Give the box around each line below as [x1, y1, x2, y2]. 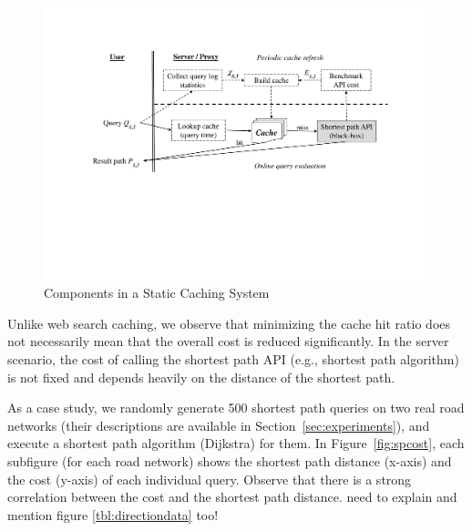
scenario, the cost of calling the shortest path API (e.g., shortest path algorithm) [7, 350, 459, 369]
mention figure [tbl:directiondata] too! [7, 505, 219, 524]
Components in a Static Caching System [44, 283, 270, 302]
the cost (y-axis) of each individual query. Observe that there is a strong [7, 469, 412, 488]
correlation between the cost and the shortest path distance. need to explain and [7, 487, 457, 506]
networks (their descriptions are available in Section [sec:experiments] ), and [7, 415, 430, 434]
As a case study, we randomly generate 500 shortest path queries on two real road [7, 398, 465, 417]
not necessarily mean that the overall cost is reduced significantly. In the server [7, 332, 449, 351]
